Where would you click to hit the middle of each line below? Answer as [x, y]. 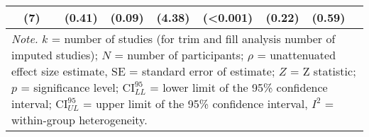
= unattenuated [297, 55]
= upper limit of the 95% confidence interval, [195, 103]
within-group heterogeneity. [79, 120]
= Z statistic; [323, 71]
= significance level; [70, 87]
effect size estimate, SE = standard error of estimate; [143, 71]
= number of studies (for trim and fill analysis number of [193, 38]
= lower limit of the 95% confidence [239, 87]
